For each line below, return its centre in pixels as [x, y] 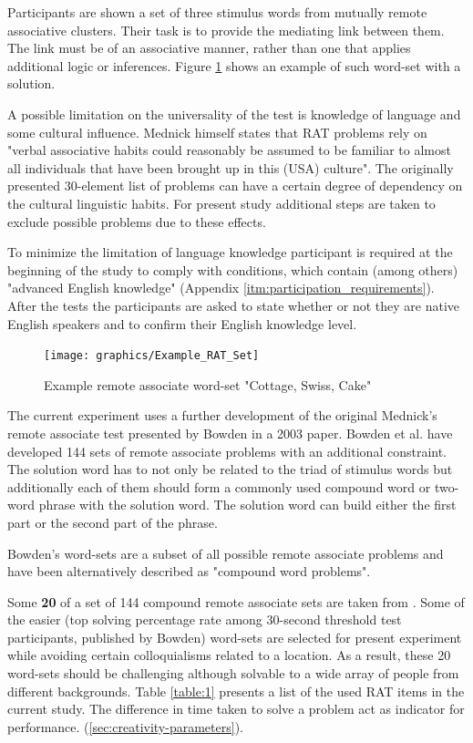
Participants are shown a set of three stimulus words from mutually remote [217, 12]
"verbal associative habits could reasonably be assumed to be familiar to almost [229, 150]
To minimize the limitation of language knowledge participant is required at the [230, 252]
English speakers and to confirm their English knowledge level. [182, 323]
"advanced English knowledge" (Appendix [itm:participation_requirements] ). [221, 288]
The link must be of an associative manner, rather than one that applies [209, 48]
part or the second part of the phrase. [113, 522]
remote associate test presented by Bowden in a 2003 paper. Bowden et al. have [230, 433]
